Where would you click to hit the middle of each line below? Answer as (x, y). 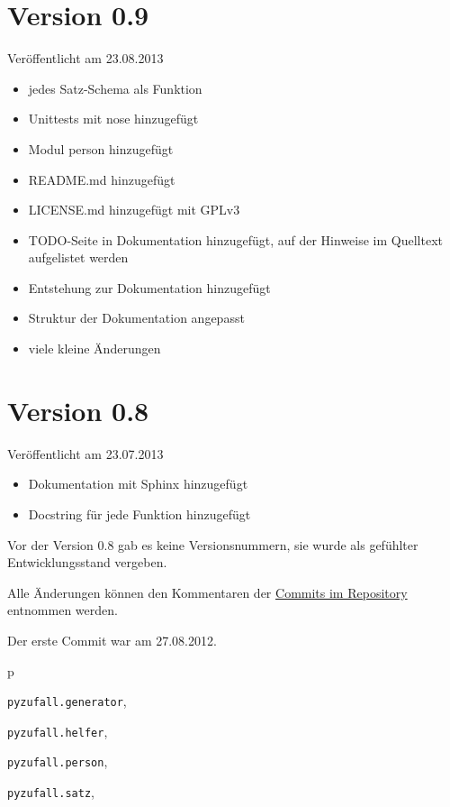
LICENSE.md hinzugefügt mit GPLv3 (134, 210)
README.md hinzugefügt (102, 179)
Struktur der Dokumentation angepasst (136, 318)
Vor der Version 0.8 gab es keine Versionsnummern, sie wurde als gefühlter (213, 544)
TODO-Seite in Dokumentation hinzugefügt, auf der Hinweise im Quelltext (235, 239)
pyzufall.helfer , (58, 731)
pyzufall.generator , (67, 701)
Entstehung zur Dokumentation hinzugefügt (149, 287)
